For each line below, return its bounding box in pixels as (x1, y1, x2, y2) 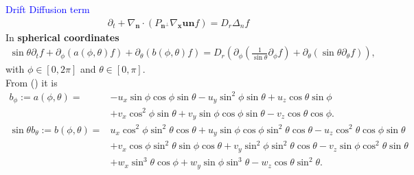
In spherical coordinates (5, 30, 119, 44)
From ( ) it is (5, 75, 58, 89)
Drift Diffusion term (5, 2, 90, 16)
